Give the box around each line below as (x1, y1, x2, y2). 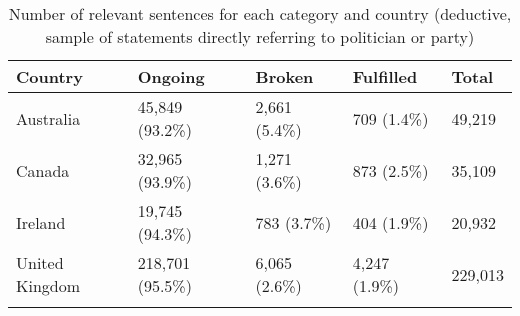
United (16, 251, 64, 274)
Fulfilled (352, 65, 418, 88)
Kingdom (16, 274, 81, 297)
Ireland (16, 210, 66, 234)
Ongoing (137, 65, 205, 88)
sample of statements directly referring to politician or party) (45, 25, 475, 48)
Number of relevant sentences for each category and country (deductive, (8, 2, 512, 25)
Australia (16, 106, 81, 130)
